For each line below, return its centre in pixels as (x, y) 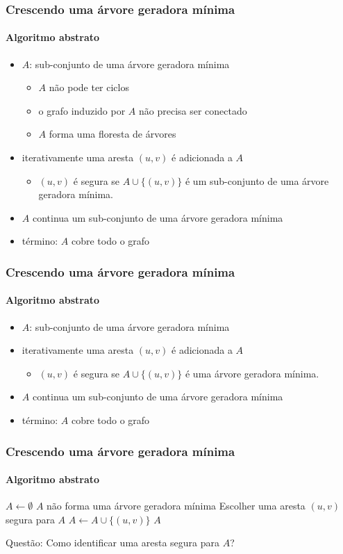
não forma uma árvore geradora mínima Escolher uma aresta (176, 506)
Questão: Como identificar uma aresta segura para (112, 543)
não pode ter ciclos (89, 87)
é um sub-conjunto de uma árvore (257, 180)
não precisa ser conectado (193, 110)
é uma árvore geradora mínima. (252, 373)
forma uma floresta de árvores (112, 134)
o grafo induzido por (82, 110)
